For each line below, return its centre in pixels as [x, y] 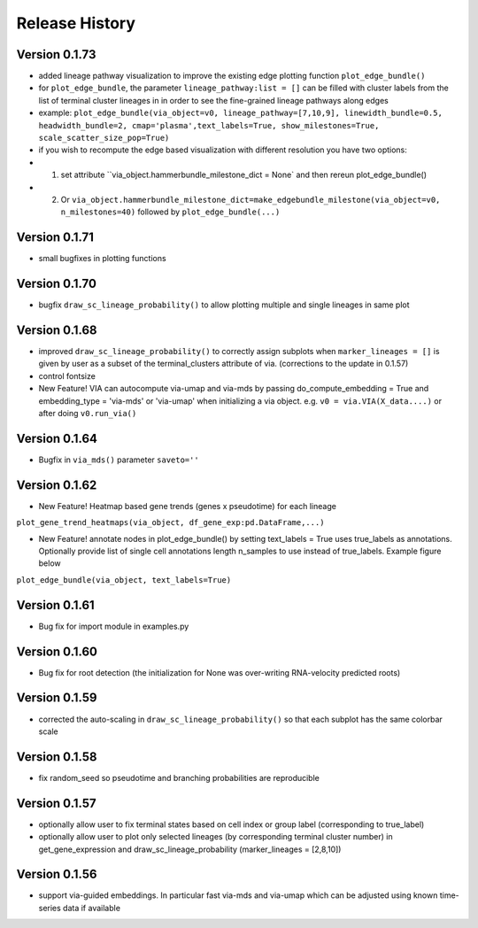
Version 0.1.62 [57, 485]
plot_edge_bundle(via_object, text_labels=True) [124, 580]
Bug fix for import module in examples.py [114, 626]
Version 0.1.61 [55, 605]
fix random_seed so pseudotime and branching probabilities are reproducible [179, 777]
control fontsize [67, 375]
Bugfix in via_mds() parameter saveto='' [119, 460]
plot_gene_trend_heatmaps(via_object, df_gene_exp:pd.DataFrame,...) [170, 523]
